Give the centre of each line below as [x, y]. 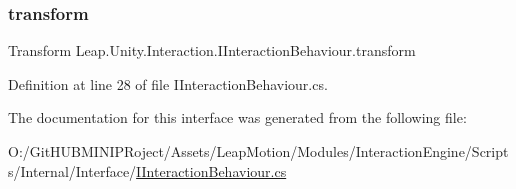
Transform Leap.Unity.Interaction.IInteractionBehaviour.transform [212, 50]
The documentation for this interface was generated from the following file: [237, 117]
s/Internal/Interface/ [72, 170]
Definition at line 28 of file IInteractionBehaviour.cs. [168, 83]
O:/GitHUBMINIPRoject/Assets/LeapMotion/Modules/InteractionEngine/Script [258, 151]
